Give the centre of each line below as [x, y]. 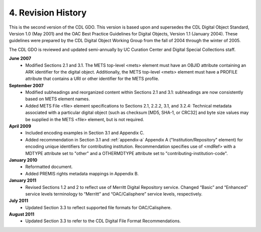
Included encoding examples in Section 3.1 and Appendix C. [85, 133]
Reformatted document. [49, 167]
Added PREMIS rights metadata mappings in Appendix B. [82, 173]
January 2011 [22, 180]
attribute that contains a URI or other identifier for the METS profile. [92, 79]
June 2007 [20, 59]
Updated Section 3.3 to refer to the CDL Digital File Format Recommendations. [103, 221]
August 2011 [22, 214]
